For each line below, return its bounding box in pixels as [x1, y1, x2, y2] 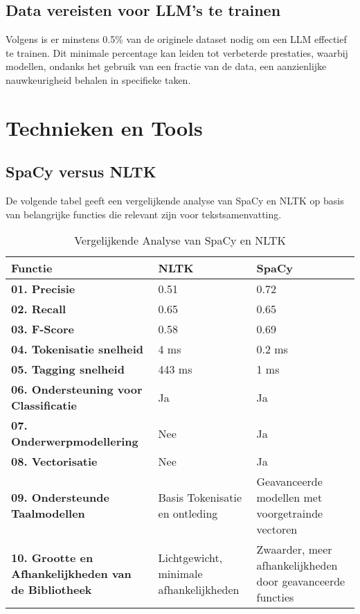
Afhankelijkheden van [11, 565, 132, 581]
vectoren [256, 521, 298, 538]
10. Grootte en [11, 549, 93, 565]
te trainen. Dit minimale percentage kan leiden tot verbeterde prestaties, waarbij [6, 45, 348, 60]
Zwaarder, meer [256, 541, 332, 558]
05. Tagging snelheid [11, 361, 125, 378]
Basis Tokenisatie [158, 489, 242, 506]
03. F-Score [11, 321, 74, 337]
